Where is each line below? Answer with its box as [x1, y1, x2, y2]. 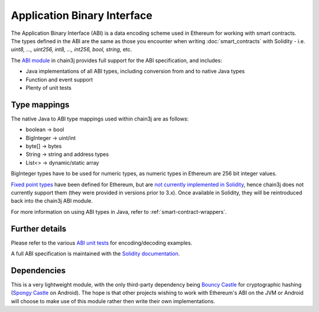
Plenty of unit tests [25, 84, 72, 91]
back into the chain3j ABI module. [11, 197, 93, 204]
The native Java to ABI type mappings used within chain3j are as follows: [11, 115, 189, 122]
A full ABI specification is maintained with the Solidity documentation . [11, 250, 180, 257]
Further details [11, 223, 67, 233]
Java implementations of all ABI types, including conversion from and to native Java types [25, 68, 245, 75]
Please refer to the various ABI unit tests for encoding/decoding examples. [11, 239, 193, 246]
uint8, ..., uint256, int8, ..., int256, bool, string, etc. [11, 46, 132, 53]
